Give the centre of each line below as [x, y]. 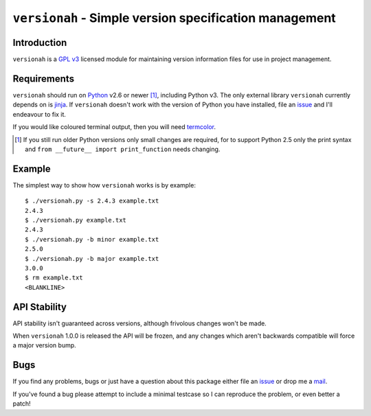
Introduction [40, 42]
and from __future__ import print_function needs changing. [123, 149]
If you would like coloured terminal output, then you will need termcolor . [114, 127]
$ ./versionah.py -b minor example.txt [92, 239]
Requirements [44, 79]
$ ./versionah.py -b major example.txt [92, 258]
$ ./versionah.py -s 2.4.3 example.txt [92, 201]
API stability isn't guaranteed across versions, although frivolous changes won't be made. [140, 323]
